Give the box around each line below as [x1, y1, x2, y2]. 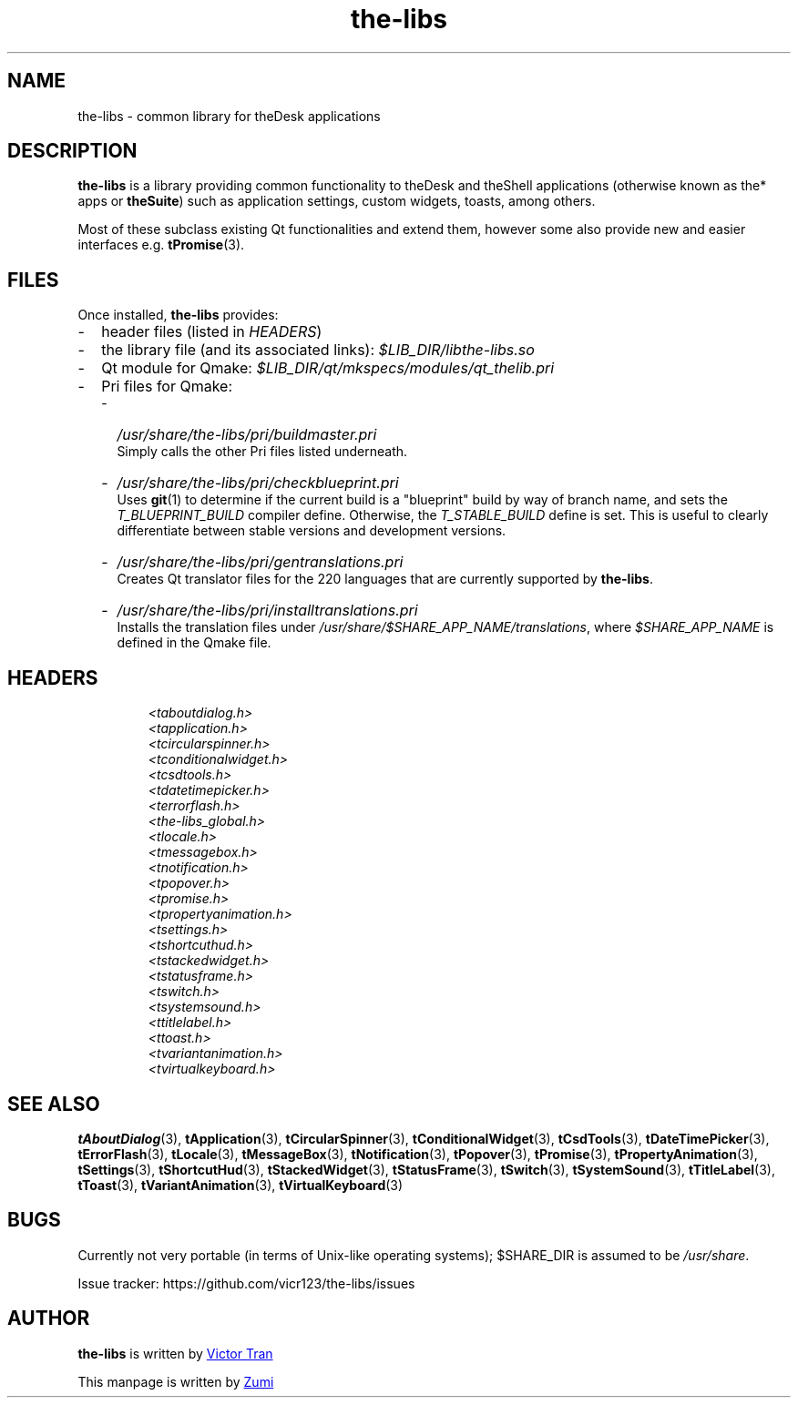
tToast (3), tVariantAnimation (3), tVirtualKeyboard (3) [77, 1176, 404, 1193]
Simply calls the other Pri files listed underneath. [117, 443, 408, 460]
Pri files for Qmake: [101, 377, 233, 396]
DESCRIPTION [7, 139, 138, 163]
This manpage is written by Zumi [77, 1373, 274, 1390]
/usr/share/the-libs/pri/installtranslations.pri [117, 601, 418, 620]
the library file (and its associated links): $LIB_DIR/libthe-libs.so [101, 341, 535, 360]
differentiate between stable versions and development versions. [117, 523, 506, 539]
